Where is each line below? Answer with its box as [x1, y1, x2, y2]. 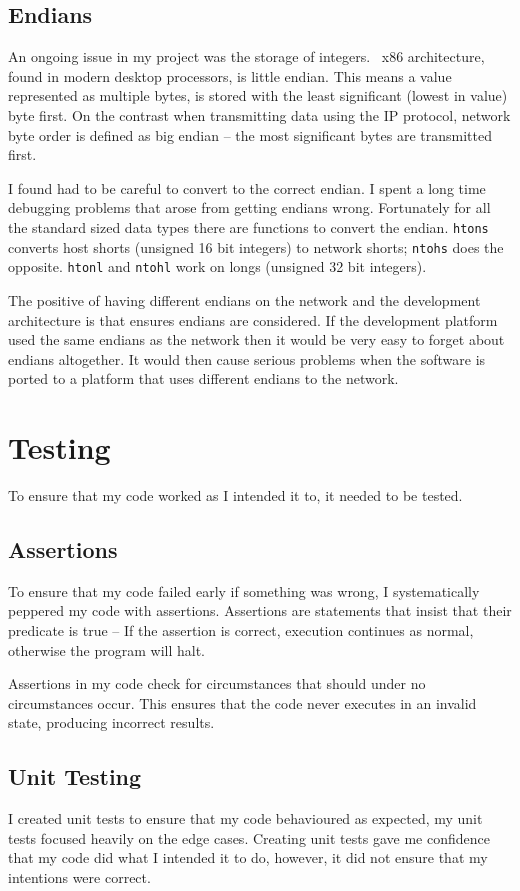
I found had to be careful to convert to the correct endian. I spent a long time [8, 177, 486, 198]
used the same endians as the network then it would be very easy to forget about [8, 329, 505, 350]
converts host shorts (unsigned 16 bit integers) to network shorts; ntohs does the [8, 236, 504, 257]
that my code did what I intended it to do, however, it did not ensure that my [8, 847, 488, 868]
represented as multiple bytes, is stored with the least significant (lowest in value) [8, 85, 508, 106]
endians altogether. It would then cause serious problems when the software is [8, 348, 486, 369]
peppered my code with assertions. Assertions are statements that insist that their [8, 600, 512, 621]
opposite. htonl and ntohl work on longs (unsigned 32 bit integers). [8, 256, 427, 277]
